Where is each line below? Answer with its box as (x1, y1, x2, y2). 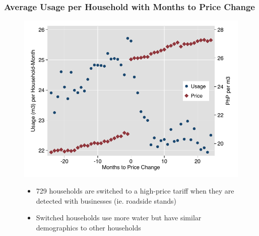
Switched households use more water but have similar (36, 212, 202, 223)
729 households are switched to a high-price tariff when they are (36, 185, 234, 196)
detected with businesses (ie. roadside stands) (36, 195, 177, 206)
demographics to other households (36, 222, 141, 232)
